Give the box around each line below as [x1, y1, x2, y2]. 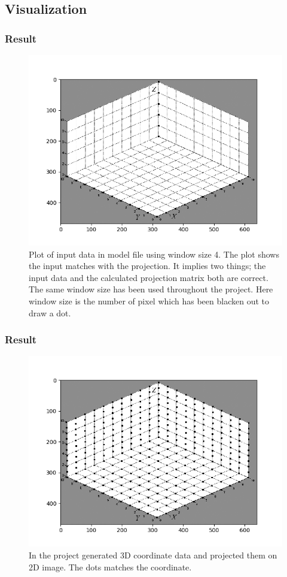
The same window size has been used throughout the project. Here [29, 283, 273, 295]
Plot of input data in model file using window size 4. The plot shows [29, 247, 279, 260]
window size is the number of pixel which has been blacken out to [29, 294, 269, 307]
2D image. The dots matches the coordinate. [29, 560, 192, 573]
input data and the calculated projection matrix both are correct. [29, 271, 268, 283]
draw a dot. [29, 306, 71, 319]
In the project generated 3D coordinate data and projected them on [29, 548, 277, 561]
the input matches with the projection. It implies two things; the [29, 259, 266, 272]
